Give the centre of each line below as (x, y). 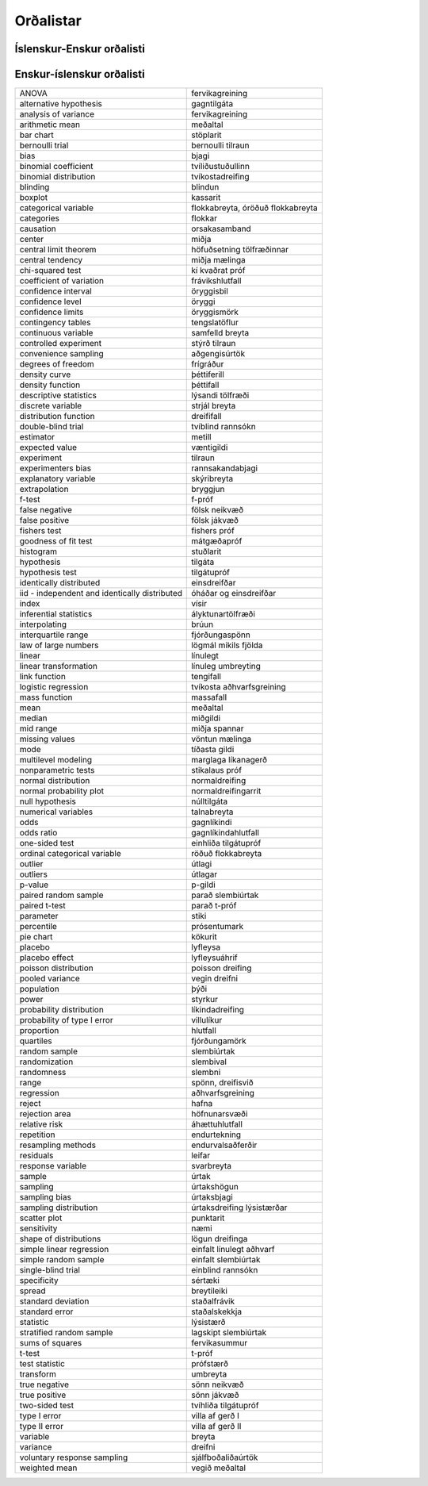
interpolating (43, 624)
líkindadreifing (218, 1010)
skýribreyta (212, 478)
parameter (39, 916)
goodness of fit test (56, 541)
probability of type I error (67, 1020)
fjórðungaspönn (221, 635)
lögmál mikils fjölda (227, 645)
